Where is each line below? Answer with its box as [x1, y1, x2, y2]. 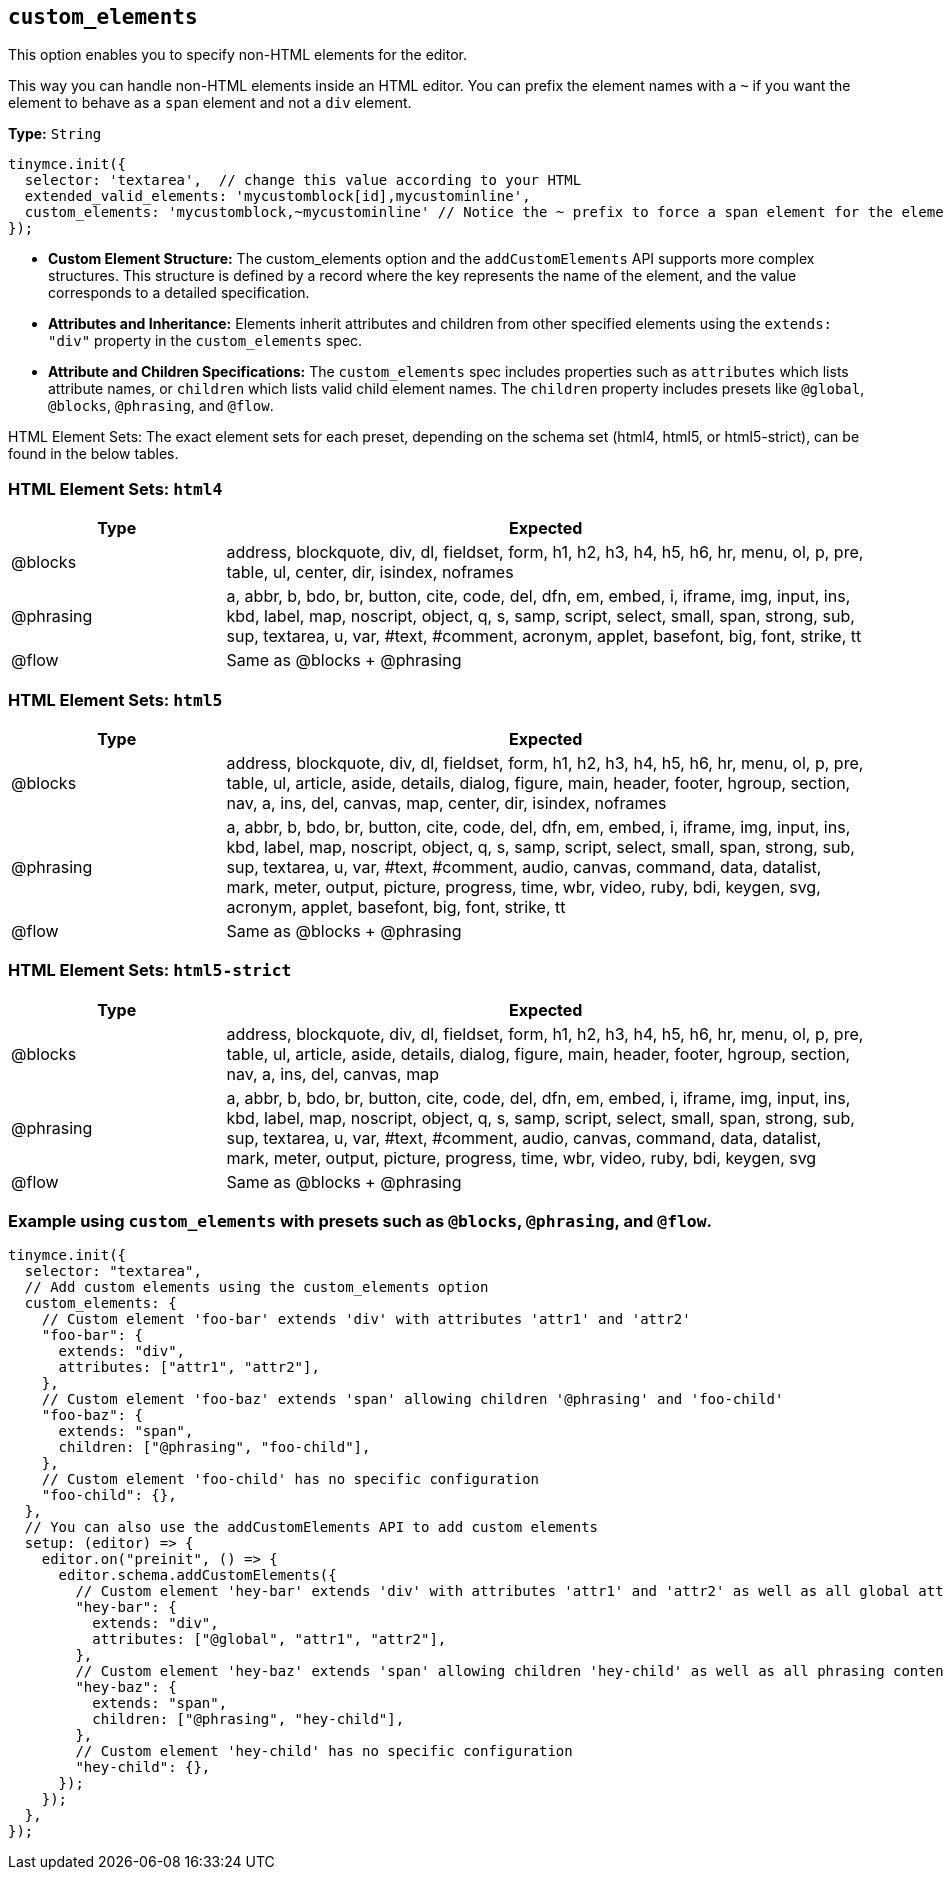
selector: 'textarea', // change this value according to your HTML [24, 172, 582, 189]
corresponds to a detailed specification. [48, 284, 310, 302]
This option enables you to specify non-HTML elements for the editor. [8, 46, 468, 64]
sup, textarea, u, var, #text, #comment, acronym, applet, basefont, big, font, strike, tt [226, 626, 862, 647]
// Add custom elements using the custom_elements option [24, 1279, 489, 1296]
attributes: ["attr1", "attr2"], [58, 1359, 320, 1376]
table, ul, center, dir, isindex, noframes [226, 562, 514, 583]
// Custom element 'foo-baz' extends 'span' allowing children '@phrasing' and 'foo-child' [41, 1391, 784, 1408]
